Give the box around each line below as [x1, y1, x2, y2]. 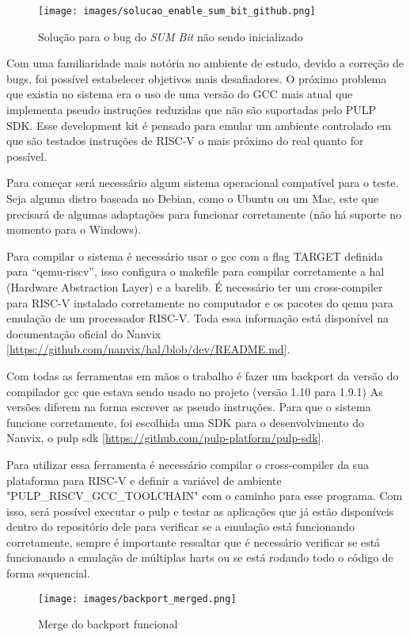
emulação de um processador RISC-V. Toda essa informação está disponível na [6, 310, 389, 326]
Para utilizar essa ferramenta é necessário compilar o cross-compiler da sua [6, 456, 369, 472]
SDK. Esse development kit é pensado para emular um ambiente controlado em [6, 116, 392, 133]
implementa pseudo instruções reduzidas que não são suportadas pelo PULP [6, 101, 377, 118]
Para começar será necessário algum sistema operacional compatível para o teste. [6, 174, 399, 191]
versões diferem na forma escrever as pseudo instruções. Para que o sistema [6, 399, 371, 415]
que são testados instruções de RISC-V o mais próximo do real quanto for [6, 132, 364, 149]
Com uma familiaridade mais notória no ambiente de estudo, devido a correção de [6, 55, 404, 71]
